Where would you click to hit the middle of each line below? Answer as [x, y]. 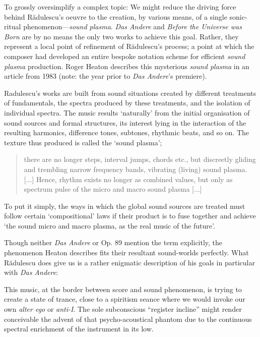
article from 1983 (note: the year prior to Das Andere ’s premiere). [106, 76]
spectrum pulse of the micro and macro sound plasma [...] [113, 189]
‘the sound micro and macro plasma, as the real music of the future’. [110, 225]
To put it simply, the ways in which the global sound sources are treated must [125, 206]
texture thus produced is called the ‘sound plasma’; [83, 142]
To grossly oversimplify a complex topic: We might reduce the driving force [120, 7]
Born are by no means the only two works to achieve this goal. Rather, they [121, 36]
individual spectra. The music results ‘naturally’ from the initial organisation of [127, 112]
